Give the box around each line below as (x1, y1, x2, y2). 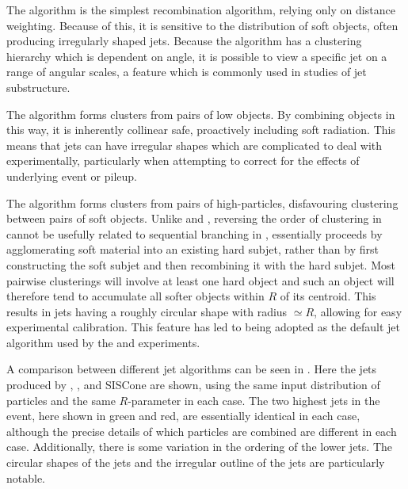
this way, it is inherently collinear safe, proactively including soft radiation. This (6, 121, 395, 138)
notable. (6, 469, 46, 486)
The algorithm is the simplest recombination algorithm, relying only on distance (6, 2, 395, 17)
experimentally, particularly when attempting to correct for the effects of (6, 152, 360, 169)
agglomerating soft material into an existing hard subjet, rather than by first (6, 241, 379, 258)
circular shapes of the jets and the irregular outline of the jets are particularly (6, 454, 385, 471)
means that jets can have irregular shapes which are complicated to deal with (6, 136, 383, 153)
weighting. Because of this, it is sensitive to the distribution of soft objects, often (6, 17, 398, 33)
